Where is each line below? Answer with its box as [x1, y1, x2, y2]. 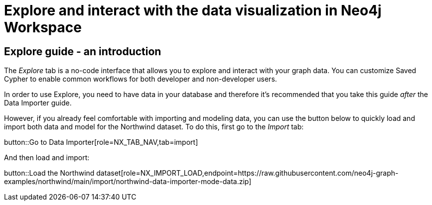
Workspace [4, 19, 82, 36]
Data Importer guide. [4, 99, 72, 107]
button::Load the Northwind [4, 169, 95, 178]
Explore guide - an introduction [4, 45, 161, 58]
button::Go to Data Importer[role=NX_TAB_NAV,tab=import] [4, 138, 198, 147]
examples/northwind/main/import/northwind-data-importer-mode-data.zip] [4, 177, 252, 186]
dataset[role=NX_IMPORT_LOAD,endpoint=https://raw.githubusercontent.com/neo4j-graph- [96, 169, 399, 178]
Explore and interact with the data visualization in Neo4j [4, 2, 382, 19]
